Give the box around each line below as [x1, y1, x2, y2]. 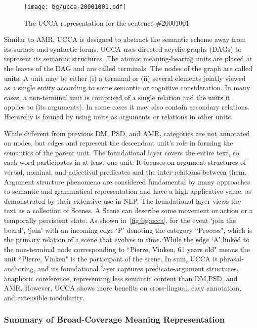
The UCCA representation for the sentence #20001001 [24, 17, 190, 28]
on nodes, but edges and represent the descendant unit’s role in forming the [4, 138, 233, 148]
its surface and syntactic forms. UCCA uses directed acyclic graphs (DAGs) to [4, 43, 242, 54]
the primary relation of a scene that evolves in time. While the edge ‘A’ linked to [4, 234, 250, 245]
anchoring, [4, 263, 36, 273]
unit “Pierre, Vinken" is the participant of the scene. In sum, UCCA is [4, 254, 217, 264]
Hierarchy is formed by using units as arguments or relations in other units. [4, 111, 233, 121]
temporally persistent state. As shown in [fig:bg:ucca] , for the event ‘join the [4, 215, 236, 225]
